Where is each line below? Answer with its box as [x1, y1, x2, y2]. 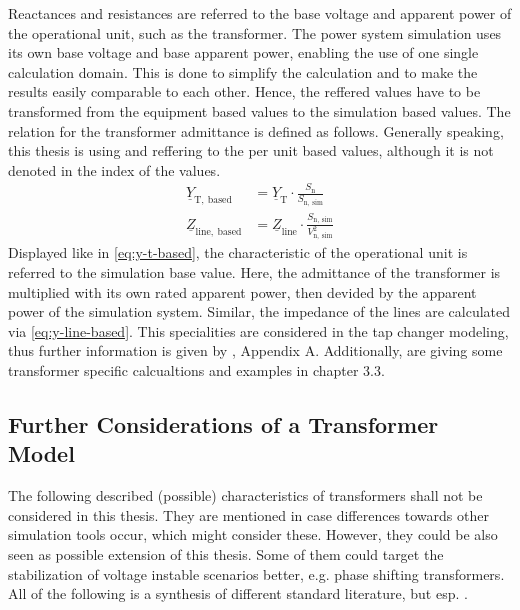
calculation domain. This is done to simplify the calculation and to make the [8, 61, 478, 82]
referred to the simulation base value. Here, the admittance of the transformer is [8, 262, 501, 283]
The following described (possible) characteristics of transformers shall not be [8, 485, 483, 506]
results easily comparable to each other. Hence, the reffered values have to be [8, 81, 481, 102]
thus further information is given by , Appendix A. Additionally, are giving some [8, 340, 503, 361]
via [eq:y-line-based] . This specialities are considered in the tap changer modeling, [8, 320, 509, 341]
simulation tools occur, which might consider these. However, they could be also [8, 524, 498, 545]
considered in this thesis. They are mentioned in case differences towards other [8, 504, 489, 525]
